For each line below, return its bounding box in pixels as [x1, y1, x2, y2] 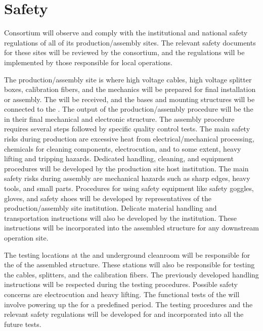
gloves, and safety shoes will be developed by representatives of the [4, 193, 212, 203]
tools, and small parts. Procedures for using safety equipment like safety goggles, [4, 183, 254, 194]
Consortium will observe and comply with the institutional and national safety [4, 27, 248, 38]
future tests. [4, 318, 41, 329]
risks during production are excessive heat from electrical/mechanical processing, [4, 133, 254, 144]
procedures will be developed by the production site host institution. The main [4, 163, 249, 173]
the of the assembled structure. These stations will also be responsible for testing [4, 259, 255, 270]
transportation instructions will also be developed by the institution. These [4, 212, 237, 223]
